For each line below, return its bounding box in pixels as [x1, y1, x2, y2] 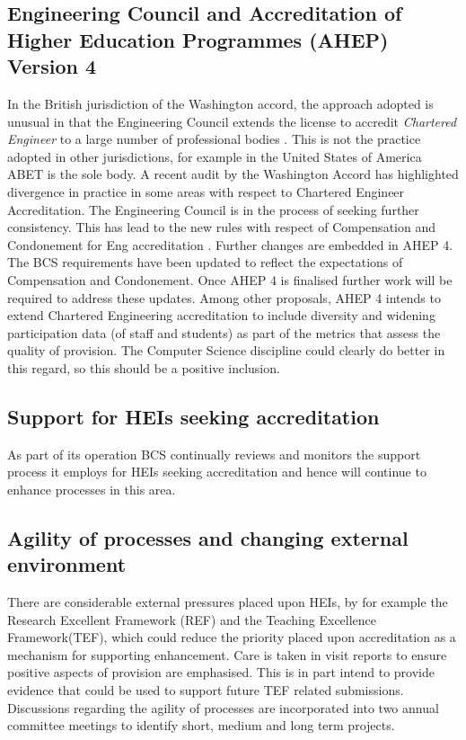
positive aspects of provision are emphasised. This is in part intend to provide [7, 663, 435, 682]
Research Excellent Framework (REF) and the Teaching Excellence [7, 610, 377, 629]
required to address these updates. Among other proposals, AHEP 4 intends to [7, 288, 441, 307]
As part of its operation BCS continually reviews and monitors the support [7, 444, 421, 463]
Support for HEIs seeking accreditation [7, 402, 380, 430]
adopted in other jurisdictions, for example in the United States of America [7, 147, 422, 165]
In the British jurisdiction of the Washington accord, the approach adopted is [7, 94, 434, 112]
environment [7, 550, 127, 578]
